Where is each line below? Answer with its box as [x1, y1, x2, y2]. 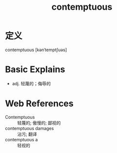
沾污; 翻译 [17, 131, 38, 137]
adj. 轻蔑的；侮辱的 [12, 80, 51, 86]
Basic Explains [5, 64, 65, 75]
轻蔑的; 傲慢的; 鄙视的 [17, 120, 61, 126]
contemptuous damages [5, 125, 54, 131]
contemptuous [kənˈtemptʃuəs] [5, 47, 67, 53]
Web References [5, 98, 74, 109]
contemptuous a [5, 136, 38, 142]
